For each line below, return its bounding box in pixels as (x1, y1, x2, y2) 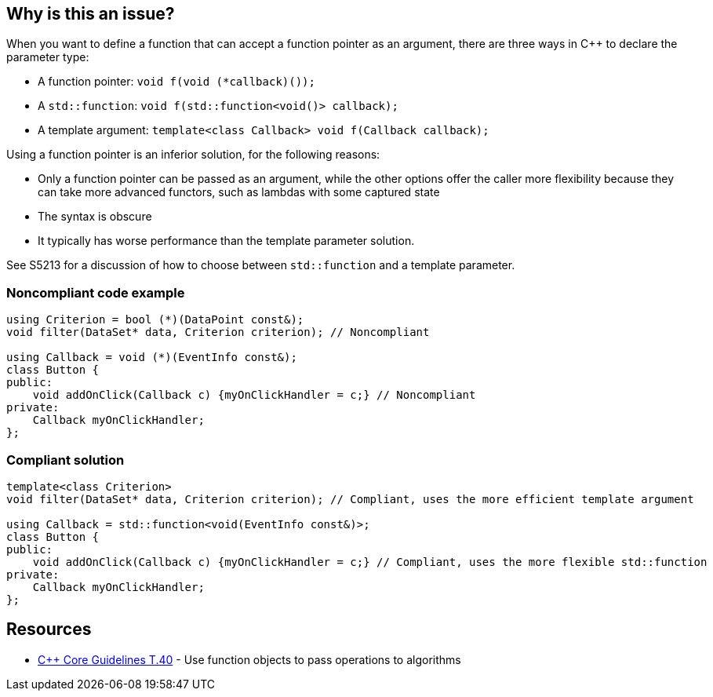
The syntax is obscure (38, 210, 152, 224)
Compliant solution (6, 451, 125, 468)
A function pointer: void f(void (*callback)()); (38, 75, 315, 89)
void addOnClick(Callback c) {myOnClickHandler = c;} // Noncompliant (32, 389, 476, 402)
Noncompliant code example (6, 284, 185, 301)
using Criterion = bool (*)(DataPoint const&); (6, 313, 304, 327)
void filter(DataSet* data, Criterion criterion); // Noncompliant (6, 326, 430, 339)
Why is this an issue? (6, 4, 175, 24)
